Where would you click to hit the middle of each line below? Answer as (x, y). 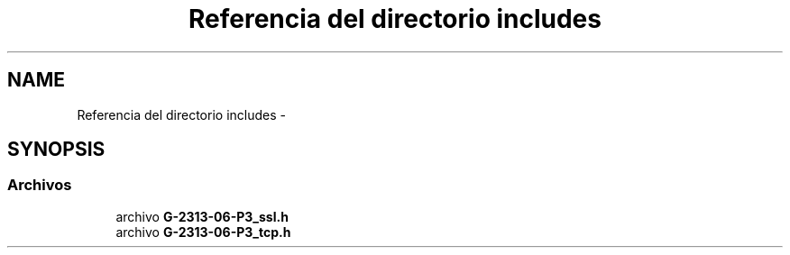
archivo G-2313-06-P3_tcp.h (203, 232)
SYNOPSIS (56, 150)
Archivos (40, 185)
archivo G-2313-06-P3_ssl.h (202, 216)
